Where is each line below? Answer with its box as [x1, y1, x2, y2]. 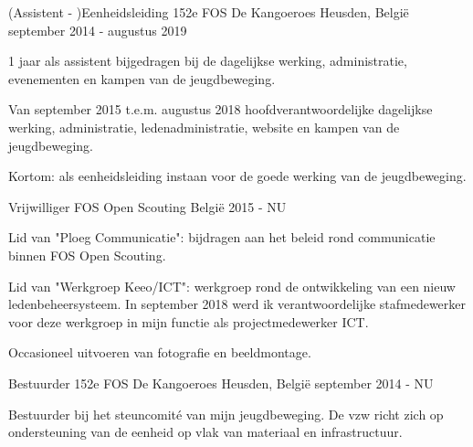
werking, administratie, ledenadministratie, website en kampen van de [8, 117, 400, 136]
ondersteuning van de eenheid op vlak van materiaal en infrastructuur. [8, 422, 403, 442]
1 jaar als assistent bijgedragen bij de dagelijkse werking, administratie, [8, 51, 407, 70]
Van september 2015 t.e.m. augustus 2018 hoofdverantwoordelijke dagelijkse [8, 100, 433, 119]
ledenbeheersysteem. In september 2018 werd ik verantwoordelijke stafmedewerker [8, 294, 467, 314]
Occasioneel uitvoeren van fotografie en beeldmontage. [8, 343, 311, 362]
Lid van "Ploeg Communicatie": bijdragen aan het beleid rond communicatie [8, 228, 436, 247]
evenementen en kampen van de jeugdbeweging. [8, 69, 276, 88]
